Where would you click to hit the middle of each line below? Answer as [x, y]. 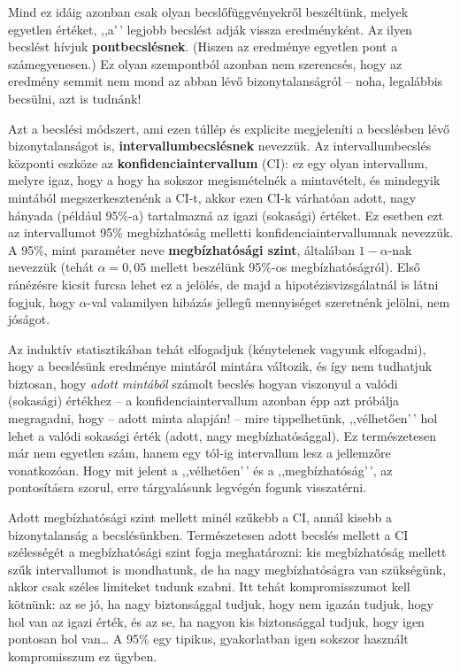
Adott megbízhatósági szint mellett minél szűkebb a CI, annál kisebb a [200, 517]
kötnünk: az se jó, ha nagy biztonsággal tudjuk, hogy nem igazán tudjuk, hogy [221, 604]
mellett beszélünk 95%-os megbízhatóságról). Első [285, 267]
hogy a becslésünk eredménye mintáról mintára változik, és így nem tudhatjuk [220, 366]
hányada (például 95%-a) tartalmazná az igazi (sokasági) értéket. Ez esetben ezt [226, 215]
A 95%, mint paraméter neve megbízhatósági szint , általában [181, 249]
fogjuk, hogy [42, 301]
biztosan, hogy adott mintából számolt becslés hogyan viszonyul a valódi [203, 383]
